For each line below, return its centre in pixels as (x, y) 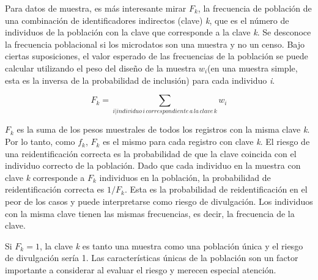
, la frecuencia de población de (255, 8)
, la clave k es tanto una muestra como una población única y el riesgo (171, 245)
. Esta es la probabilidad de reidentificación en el (216, 189)
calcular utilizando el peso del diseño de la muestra (101, 68)
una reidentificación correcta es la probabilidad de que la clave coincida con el (151, 153)
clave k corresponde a (45, 177)
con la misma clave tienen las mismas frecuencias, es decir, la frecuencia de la (150, 213)
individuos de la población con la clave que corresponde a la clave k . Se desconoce (158, 32)
